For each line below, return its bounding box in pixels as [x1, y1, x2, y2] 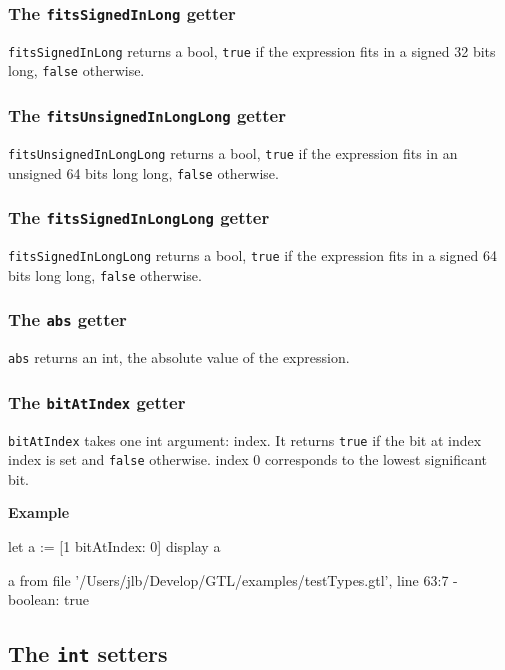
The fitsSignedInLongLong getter [8, 205, 270, 230]
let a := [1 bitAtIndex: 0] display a [8, 536, 221, 556]
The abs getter [8, 307, 127, 332]
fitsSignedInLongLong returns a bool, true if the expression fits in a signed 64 [8, 244, 497, 265]
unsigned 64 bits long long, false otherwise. [8, 162, 279, 183]
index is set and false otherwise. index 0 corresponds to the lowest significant [8, 449, 488, 470]
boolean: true [8, 589, 89, 610]
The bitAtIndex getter [8, 389, 186, 414]
